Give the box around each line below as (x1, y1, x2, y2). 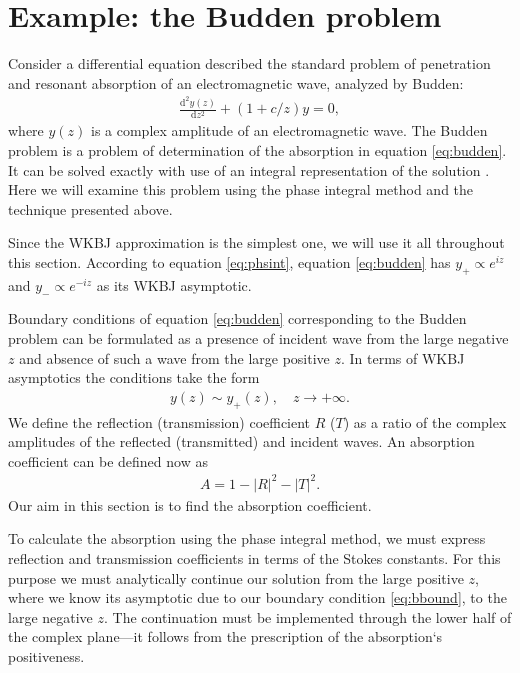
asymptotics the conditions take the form (8, 367, 260, 388)
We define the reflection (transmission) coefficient (8, 411, 311, 432)
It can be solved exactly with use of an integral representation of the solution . (8, 159, 490, 180)
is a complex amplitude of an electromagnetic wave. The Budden (91, 120, 488, 141)
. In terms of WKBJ (340, 347, 465, 368)
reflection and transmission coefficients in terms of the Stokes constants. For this (8, 548, 501, 569)
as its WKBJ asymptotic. (96, 274, 252, 295)
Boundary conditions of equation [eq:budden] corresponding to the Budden (8, 308, 467, 329)
